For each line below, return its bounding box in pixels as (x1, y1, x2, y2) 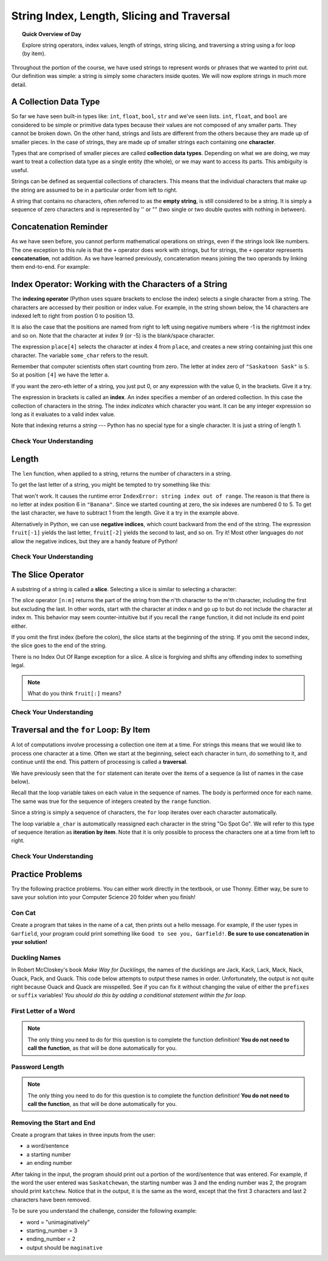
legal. (11, 662, 26, 669)
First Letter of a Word (11, 1007, 75, 1015)
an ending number (26, 1159, 73, 1167)
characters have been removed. (11, 1196, 91, 1203)
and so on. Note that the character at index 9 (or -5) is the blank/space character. (11, 332, 215, 339)
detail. (11, 81, 27, 88)
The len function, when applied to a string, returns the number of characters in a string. (11, 470, 232, 477)
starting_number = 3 (26, 1226, 78, 1234)
